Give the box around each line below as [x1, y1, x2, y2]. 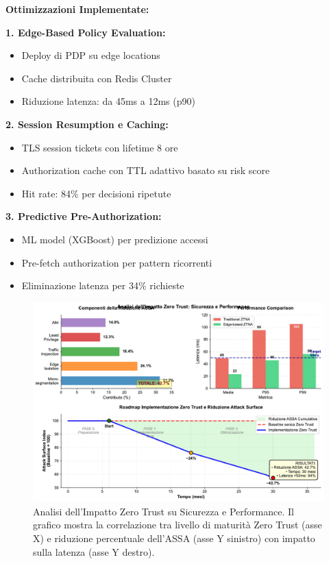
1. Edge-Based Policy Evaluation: [5, 25, 166, 39]
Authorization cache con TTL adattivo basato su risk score [21, 163, 270, 177]
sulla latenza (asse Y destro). [33, 544, 155, 559]
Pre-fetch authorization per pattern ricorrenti [21, 255, 212, 269]
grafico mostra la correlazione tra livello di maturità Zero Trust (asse [33, 517, 322, 532]
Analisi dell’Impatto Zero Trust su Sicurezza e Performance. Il [33, 504, 294, 518]
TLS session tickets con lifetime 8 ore [21, 140, 178, 154]
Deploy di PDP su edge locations [21, 48, 160, 62]
